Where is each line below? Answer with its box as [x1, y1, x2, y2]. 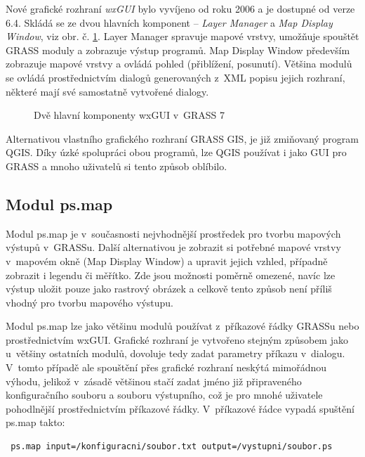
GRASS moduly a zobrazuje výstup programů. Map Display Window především [6, 42, 350, 57]
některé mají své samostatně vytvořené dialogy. [6, 84, 209, 98]
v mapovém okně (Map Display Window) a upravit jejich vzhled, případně [6, 253, 328, 268]
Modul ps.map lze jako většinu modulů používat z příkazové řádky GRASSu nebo [6, 318, 359, 333]
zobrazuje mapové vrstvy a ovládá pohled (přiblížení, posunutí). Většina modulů [6, 56, 352, 71]
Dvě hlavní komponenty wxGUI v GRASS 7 [34, 108, 225, 122]
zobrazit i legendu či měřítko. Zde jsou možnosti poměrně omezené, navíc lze [6, 267, 336, 282]
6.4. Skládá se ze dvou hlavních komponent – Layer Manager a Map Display [6, 15, 333, 30]
